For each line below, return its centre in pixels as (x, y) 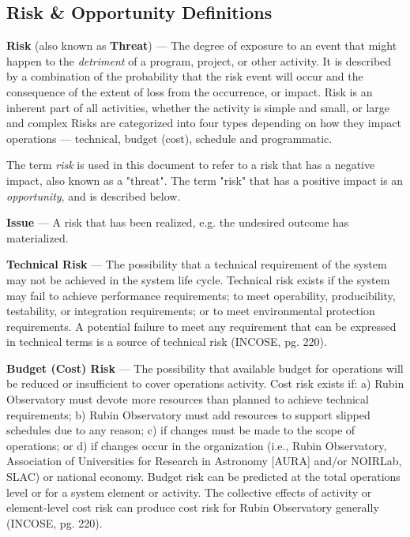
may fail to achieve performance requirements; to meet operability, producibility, (201, 295)
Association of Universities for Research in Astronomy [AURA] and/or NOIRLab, (204, 461)
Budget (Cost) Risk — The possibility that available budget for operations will (205, 368)
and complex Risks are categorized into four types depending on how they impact (204, 123)
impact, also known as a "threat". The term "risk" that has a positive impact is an (205, 180)
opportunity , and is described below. (94, 195)
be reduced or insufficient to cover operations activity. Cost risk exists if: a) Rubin (205, 383)
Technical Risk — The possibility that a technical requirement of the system (197, 264)
